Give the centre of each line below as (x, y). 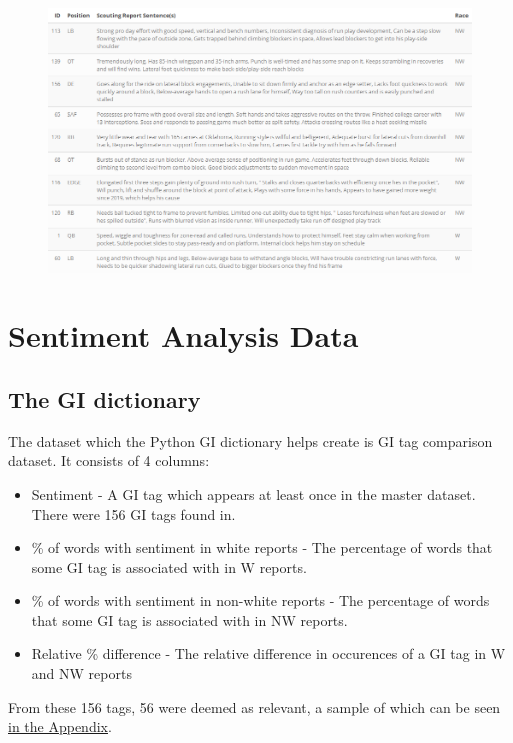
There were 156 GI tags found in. (133, 513)
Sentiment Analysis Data (183, 335)
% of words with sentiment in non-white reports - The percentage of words (260, 600)
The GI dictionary (104, 398)
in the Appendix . (60, 726)
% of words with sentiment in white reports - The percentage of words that (262, 547)
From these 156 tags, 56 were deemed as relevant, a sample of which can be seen (254, 706)
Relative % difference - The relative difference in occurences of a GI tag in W (268, 653)
